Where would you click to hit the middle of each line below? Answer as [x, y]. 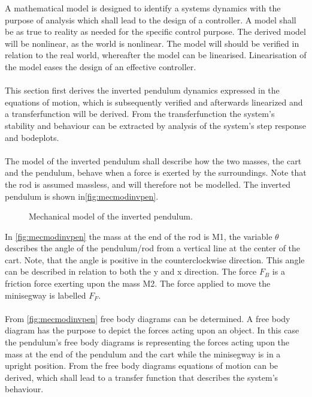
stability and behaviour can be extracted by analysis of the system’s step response [155, 125]
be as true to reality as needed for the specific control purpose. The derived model [155, 31]
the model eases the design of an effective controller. [101, 66]
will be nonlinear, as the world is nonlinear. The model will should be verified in [152, 43]
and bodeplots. [32, 137]
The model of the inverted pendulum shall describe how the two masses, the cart [153, 160]
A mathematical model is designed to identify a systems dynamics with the [143, 8]
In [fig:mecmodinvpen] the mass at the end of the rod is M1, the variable [139, 236]
